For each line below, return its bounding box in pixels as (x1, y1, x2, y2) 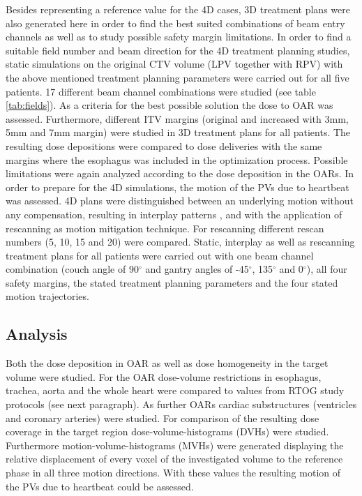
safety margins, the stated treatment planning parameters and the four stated (6, 275, 338, 290)
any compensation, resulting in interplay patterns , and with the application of (6, 206, 342, 221)
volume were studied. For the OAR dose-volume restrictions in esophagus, (6, 369, 322, 384)
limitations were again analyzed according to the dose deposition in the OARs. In (6, 166, 354, 181)
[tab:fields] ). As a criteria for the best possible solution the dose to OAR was (6, 98, 333, 112)
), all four (306, 262, 347, 276)
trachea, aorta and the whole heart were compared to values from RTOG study (6, 383, 345, 398)
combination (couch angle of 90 (6, 262, 139, 276)
